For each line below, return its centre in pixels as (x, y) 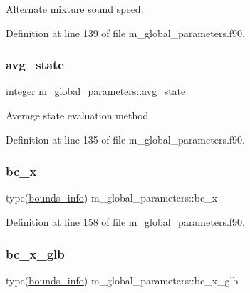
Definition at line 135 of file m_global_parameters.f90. (125, 139)
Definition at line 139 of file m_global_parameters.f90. (125, 33)
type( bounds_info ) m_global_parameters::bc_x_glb (122, 280)
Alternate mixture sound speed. (75, 9)
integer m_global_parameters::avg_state (96, 91)
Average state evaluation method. (79, 115)
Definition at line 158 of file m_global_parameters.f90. (125, 222)
